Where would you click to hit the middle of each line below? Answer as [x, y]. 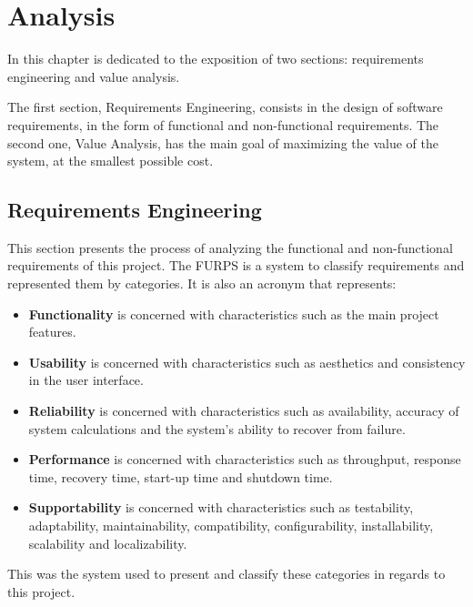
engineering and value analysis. [94, 76]
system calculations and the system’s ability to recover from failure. [217, 428]
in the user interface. [86, 380]
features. [52, 332]
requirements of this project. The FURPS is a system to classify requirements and [236, 265]
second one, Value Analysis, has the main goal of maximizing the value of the [223, 142]
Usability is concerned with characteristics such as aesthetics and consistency [247, 362]
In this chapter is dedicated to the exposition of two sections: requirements [216, 59]
